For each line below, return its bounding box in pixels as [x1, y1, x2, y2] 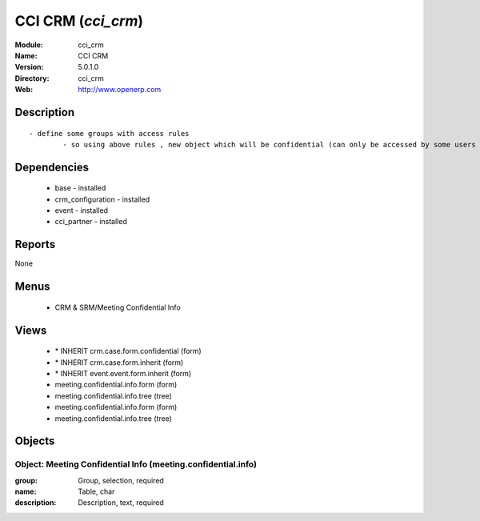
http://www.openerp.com [78, 85, 162, 94]
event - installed [54, 206, 108, 215]
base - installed [54, 183, 106, 193]
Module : [14, 40, 43, 50]
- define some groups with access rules [29, 129, 190, 138]
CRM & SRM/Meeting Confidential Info [54, 303, 182, 312]
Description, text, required [78, 498, 164, 507]
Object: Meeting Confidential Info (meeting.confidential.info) [14, 459, 258, 470]
